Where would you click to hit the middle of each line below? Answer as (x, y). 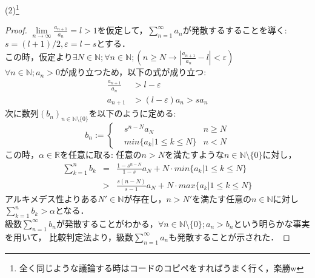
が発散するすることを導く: (235, 30)
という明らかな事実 (272, 223)
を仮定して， (122, 30)
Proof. (16, 30)
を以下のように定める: (132, 113)
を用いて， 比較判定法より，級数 (69, 236)
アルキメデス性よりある (51, 198)
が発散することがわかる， (107, 223)
